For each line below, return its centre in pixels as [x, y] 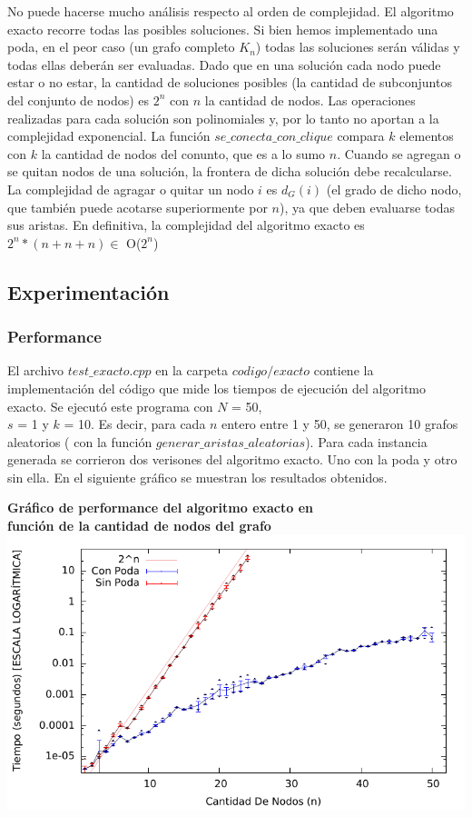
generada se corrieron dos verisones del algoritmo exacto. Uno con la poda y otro [232, 459]
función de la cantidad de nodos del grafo [139, 526]
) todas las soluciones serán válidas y [358, 47]
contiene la [344, 370]
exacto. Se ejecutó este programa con [110, 406]
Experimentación [88, 291]
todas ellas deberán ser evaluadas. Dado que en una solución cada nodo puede [224, 64]
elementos [427, 136]
